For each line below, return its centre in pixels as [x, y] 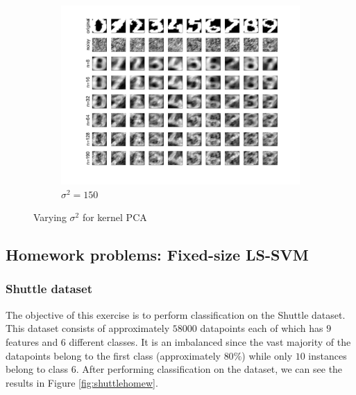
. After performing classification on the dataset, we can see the [209, 369]
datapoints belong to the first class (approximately [113, 355]
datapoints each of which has [262, 328]
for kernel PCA [115, 217]
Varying [50, 217]
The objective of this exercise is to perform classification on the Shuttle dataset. [176, 314]
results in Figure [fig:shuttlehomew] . [82, 382]
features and [32, 341]
